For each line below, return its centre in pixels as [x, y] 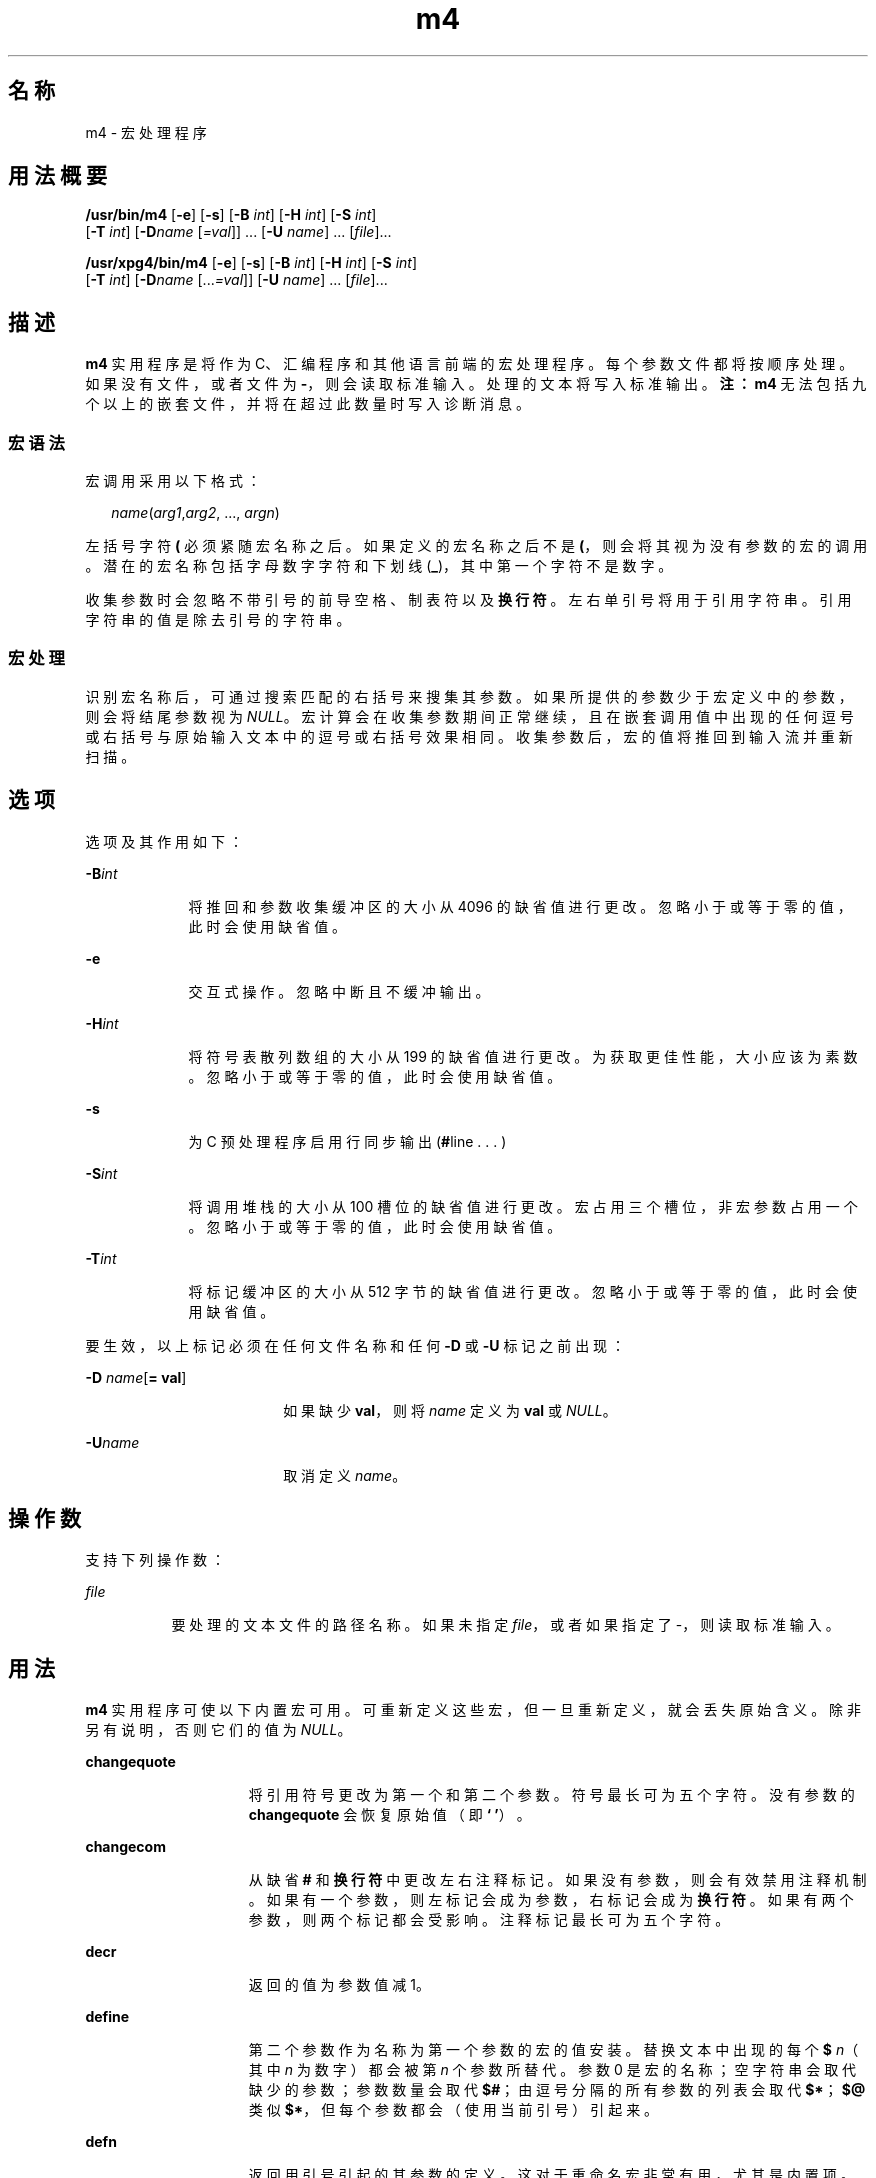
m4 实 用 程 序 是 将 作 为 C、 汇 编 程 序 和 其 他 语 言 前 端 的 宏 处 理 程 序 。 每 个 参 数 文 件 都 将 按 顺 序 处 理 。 [469, 364]
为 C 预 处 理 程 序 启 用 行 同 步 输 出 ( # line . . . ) [347, 1141]
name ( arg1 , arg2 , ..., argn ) [195, 513]
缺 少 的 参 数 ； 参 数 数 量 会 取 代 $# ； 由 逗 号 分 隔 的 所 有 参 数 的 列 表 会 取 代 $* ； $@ [557, 2090]
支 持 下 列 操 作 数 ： [155, 1560]
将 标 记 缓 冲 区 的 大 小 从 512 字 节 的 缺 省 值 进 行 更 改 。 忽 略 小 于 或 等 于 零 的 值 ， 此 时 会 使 [522, 1291]
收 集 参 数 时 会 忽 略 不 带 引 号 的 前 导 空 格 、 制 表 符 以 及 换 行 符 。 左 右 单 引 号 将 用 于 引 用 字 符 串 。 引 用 [468, 600]
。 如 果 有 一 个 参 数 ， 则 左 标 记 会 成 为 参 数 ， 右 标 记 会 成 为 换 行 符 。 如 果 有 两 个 [551, 1900]
